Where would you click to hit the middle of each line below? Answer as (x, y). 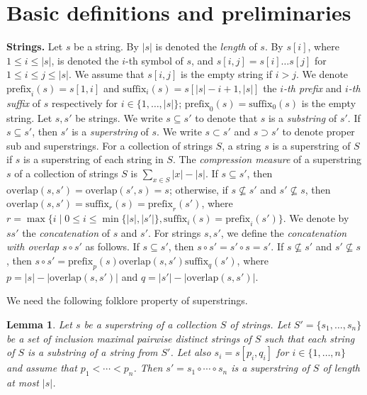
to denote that (226, 117)
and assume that (42, 368)
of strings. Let (260, 324)
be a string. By (106, 46)
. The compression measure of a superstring (267, 159)
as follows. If (112, 246)
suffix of (24, 102)
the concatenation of (66, 232)
